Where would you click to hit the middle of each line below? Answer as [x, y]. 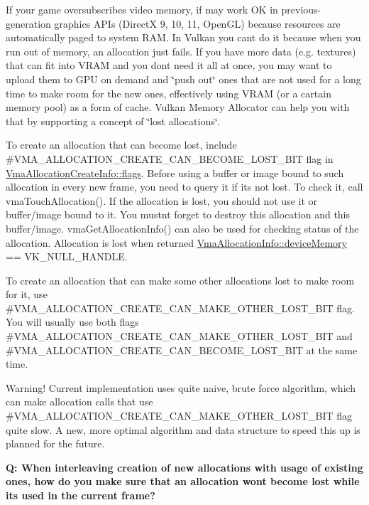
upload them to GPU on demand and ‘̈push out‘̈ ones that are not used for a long [183, 79]
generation [28, 23]
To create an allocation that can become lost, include [121, 145]
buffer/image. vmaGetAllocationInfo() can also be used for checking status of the [182, 228]
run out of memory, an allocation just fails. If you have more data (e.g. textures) [181, 51]
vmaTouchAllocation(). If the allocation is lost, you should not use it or [162, 200]
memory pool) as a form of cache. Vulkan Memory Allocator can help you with [178, 107]
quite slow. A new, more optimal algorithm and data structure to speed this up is [183, 429]
